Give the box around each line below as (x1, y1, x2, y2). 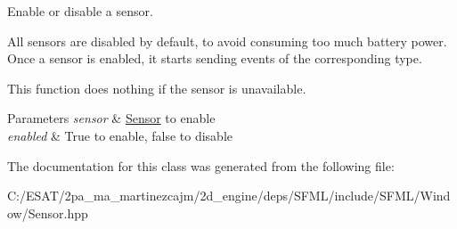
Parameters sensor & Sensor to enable (7, 109, 216, 127)
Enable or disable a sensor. (7, 2, 153, 20)
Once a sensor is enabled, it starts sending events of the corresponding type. (7, 49, 422, 68)
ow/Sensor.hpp (7, 203, 88, 222)
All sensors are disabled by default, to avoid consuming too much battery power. (7, 31, 447, 50)
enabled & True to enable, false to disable (7, 126, 233, 144)
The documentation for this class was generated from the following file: (7, 156, 395, 175)
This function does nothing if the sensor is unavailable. (7, 78, 306, 97)
